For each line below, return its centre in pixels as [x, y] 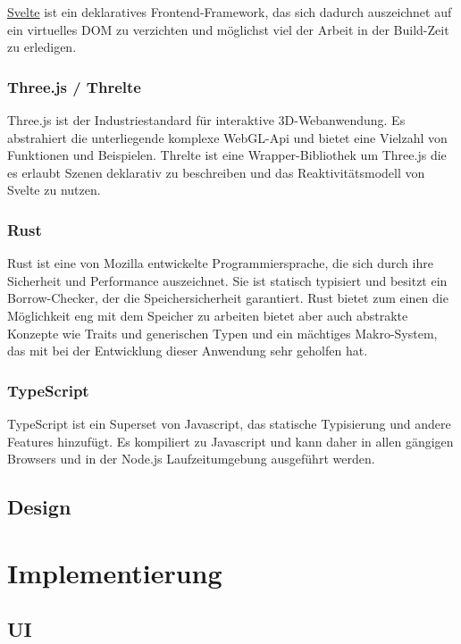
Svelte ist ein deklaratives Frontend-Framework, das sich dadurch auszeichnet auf [230, 12]
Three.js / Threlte [74, 86]
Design [39, 507]
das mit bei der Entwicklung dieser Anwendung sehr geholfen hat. [188, 351]
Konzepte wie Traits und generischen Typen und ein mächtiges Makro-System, [222, 333]
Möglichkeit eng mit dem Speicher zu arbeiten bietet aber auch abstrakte [208, 315]
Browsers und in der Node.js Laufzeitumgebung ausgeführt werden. [191, 459]
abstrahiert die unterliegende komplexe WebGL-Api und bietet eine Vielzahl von [227, 137]
